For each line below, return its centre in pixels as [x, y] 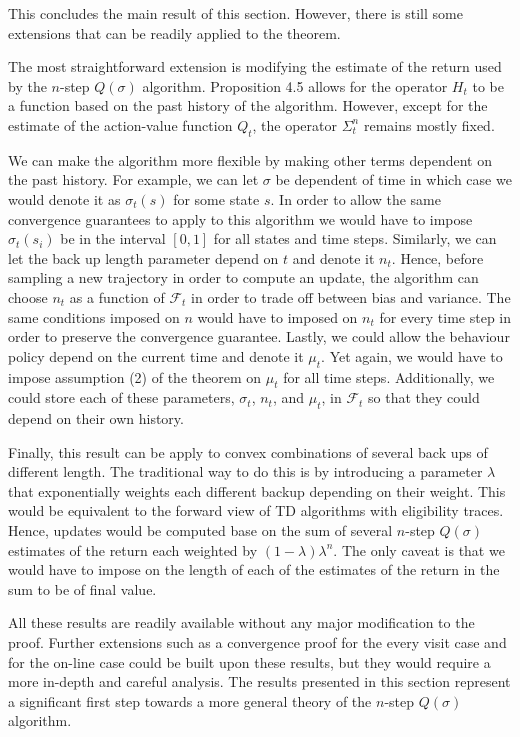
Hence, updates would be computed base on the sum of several [200, 530]
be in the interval [113, 238]
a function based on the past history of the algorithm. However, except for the [248, 105]
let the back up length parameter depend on [143, 257]
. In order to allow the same [355, 198]
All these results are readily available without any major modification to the [241, 622]
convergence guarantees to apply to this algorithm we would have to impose [240, 218]
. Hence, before [437, 257]
